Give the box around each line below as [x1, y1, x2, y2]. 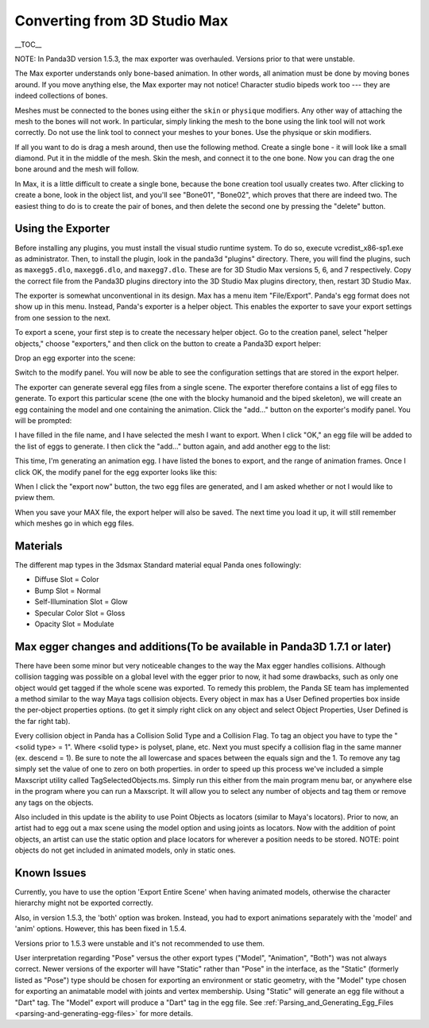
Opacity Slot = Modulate [34, 619, 114, 629]
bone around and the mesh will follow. [14, 164, 139, 174]
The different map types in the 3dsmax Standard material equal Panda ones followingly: [14, 560, 302, 570]
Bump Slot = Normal [34, 586, 101, 595]
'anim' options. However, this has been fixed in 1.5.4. [14, 924, 187, 934]
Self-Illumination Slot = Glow [34, 597, 128, 606]
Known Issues [14, 866, 87, 880]
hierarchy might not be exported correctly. [14, 898, 154, 908]
